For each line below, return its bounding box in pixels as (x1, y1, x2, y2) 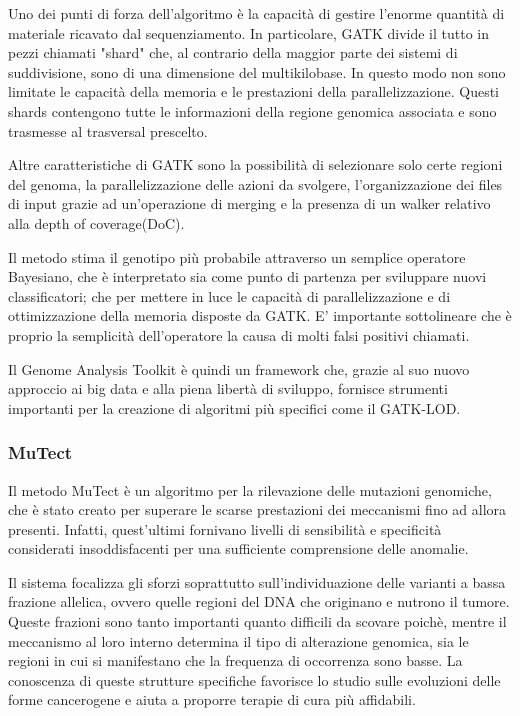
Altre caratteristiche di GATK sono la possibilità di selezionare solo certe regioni (8, 154, 503, 175)
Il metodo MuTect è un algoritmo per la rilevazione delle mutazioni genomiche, (8, 479, 492, 500)
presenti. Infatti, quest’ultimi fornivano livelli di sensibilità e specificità (8, 518, 442, 539)
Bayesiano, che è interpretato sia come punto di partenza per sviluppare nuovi (8, 266, 487, 287)
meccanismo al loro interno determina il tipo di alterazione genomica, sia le (8, 630, 469, 651)
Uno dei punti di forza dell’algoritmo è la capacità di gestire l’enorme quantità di (8, 3, 505, 23)
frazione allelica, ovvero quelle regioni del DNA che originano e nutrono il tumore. (8, 591, 510, 612)
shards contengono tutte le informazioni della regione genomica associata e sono (8, 100, 497, 121)
